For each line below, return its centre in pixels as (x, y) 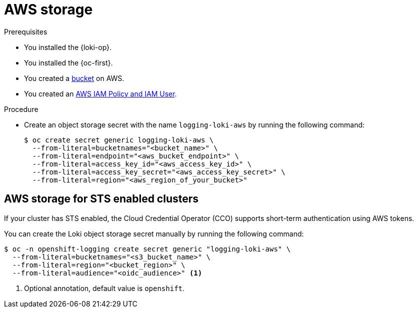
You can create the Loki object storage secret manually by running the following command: (154, 233)
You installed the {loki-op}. (68, 47)
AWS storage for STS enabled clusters (101, 199)
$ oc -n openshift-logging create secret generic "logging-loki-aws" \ (147, 249)
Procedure (21, 109)
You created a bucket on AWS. (74, 78)
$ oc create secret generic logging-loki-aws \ (119, 140)
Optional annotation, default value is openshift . (104, 288)
